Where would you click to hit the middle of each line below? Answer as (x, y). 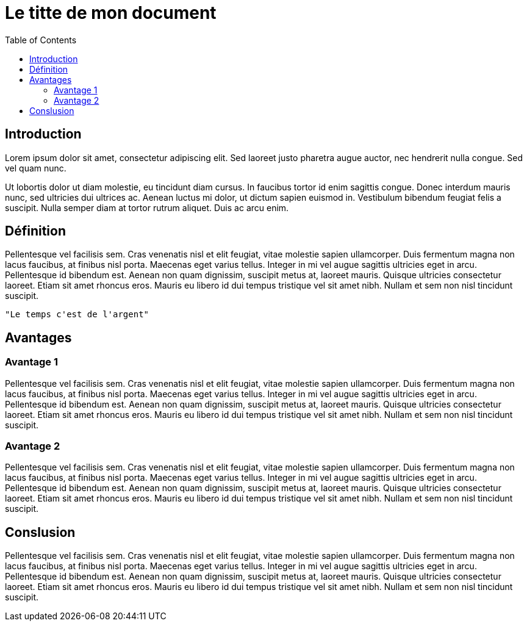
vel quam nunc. (36, 168)
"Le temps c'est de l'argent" (77, 315)
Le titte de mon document (111, 13)
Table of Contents (41, 40)
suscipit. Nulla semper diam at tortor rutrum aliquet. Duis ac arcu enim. (147, 207)
